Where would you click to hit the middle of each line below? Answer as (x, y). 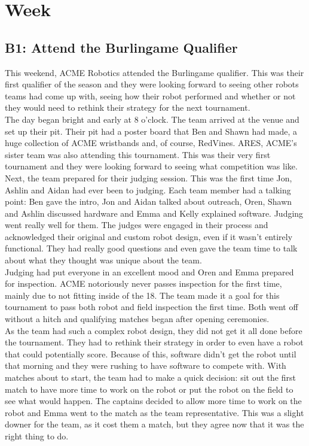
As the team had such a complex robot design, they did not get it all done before (154, 330)
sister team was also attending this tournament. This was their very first (138, 154)
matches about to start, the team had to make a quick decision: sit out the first (150, 377)
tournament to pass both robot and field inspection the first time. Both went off (152, 307)
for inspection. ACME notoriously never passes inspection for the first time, (143, 283)
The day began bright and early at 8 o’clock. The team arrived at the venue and (152, 119)
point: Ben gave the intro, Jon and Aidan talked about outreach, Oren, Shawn (149, 201)
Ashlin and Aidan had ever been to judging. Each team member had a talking (148, 189)
